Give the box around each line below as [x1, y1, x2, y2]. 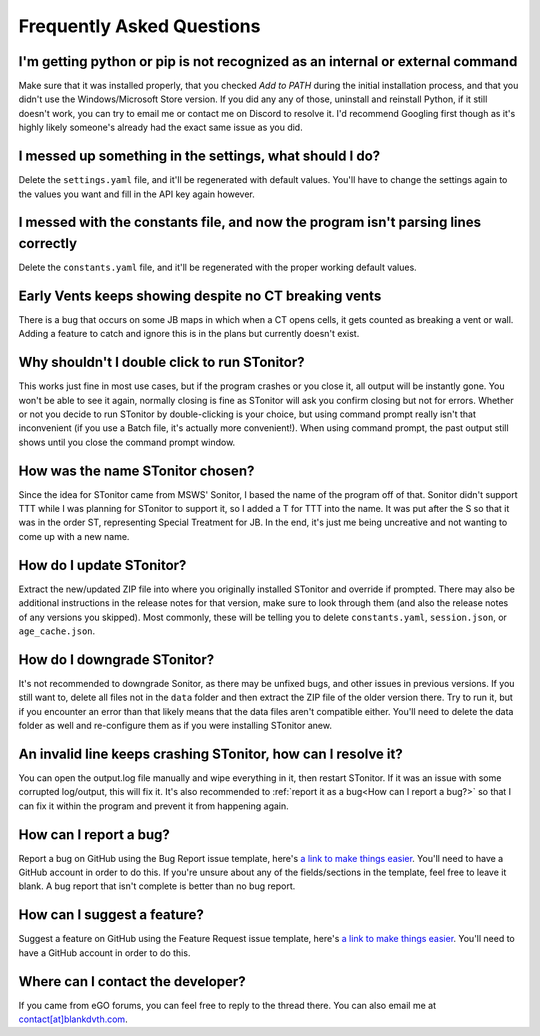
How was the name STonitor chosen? [18, 462, 255, 479]
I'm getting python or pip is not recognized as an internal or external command [18, 53, 518, 70]
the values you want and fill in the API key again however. [18, 188, 255, 200]
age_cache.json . [18, 625, 96, 637]
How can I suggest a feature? [18, 906, 205, 924]
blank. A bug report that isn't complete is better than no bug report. [18, 880, 296, 892]
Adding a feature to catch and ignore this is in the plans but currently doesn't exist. [18, 328, 360, 340]
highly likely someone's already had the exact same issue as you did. [18, 121, 304, 134]
